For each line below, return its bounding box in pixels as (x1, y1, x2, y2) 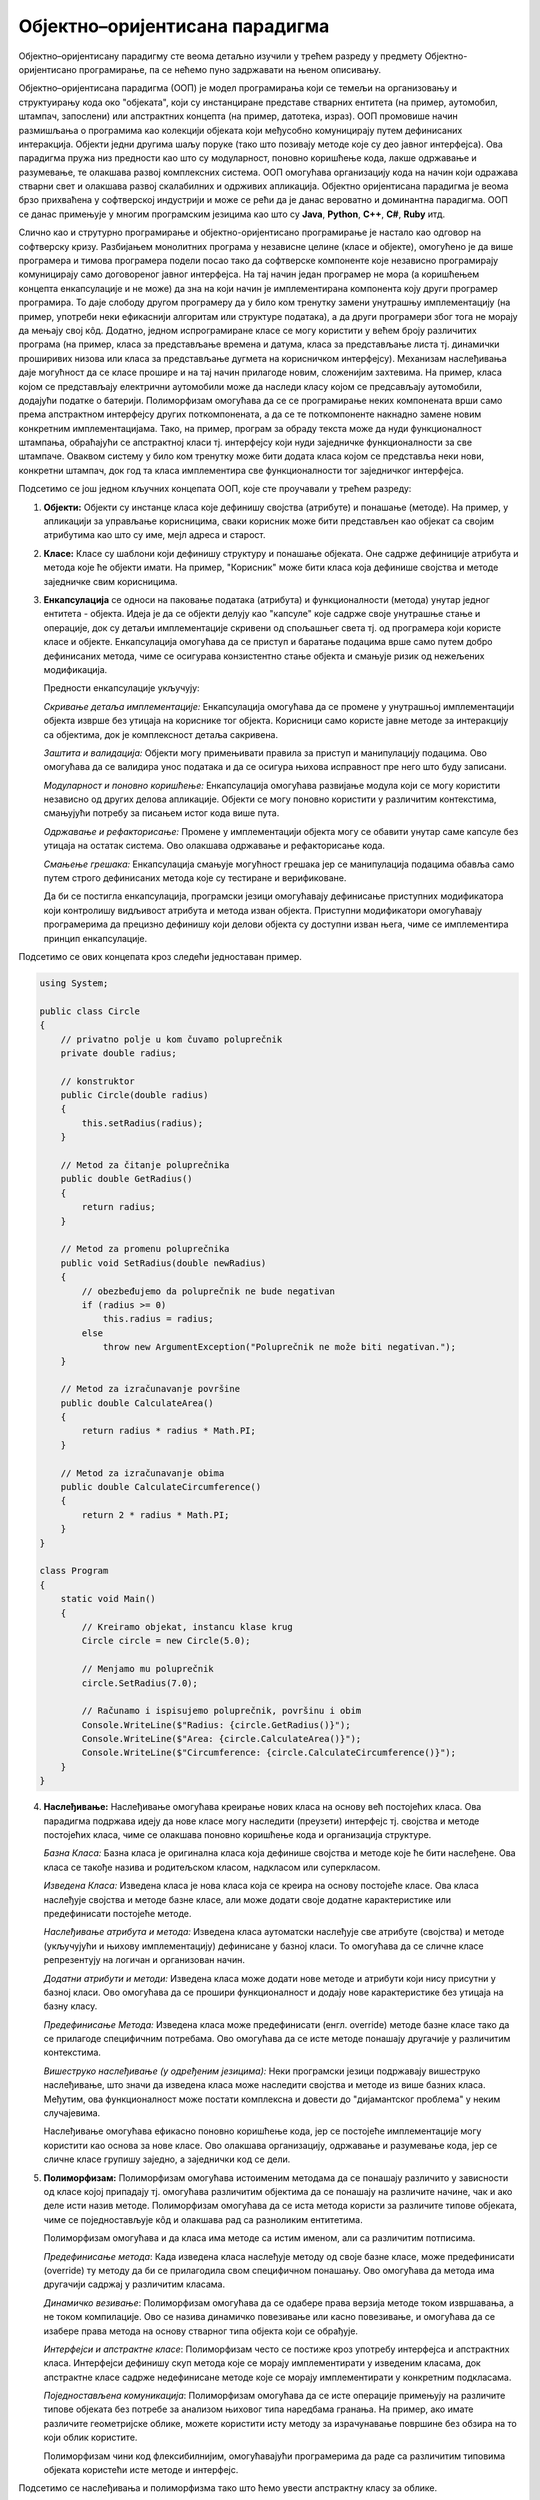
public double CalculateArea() (60, 1397, 214, 1409)
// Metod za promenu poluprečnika (60, 1243, 230, 1255)
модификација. (43, 663, 108, 675)
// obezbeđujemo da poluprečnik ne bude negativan (81, 1285, 335, 1297)
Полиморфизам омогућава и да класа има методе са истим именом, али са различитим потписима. (43, 2232, 476, 2244)
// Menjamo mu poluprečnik (81, 1663, 214, 1675)
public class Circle (39, 1005, 140, 1017)
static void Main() (60, 1593, 157, 1605)
